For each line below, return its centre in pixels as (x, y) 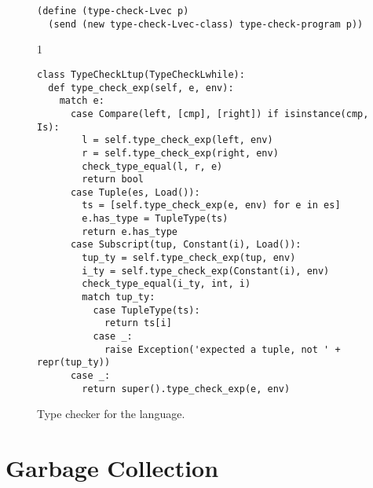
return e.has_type (130, 231)
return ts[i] (138, 323)
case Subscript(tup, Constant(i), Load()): (186, 245)
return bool (113, 180)
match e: (82, 101)
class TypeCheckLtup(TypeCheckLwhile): (141, 74)
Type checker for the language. (111, 414)
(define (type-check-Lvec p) (113, 11)
